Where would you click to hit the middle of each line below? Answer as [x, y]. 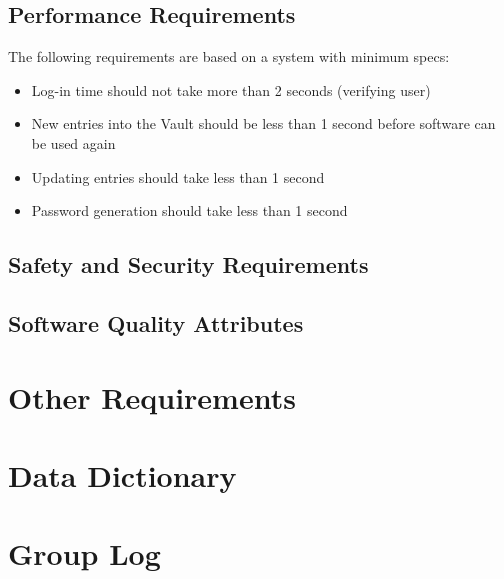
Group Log [84, 553]
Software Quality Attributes [156, 322]
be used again [73, 142]
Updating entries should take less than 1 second [178, 176]
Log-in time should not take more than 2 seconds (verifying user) [231, 89]
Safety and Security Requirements [188, 264]
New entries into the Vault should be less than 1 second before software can [263, 123]
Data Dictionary [122, 474]
